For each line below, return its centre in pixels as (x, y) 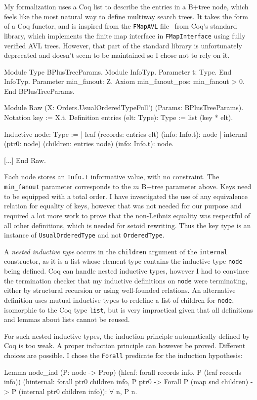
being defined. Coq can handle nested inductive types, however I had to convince (127, 271)
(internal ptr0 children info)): (63, 391)
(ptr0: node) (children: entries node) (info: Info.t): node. (89, 143)
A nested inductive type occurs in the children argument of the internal (116, 251)
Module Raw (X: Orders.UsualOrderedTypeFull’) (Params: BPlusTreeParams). (124, 107)
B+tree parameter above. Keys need (196, 186)
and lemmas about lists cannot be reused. (67, 319)
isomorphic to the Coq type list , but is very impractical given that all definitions (128, 309)
